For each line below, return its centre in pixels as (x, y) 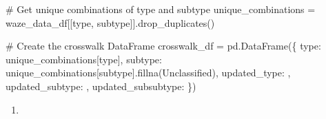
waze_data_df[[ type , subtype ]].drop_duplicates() (110, 22)
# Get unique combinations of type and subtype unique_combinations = (161, 9)
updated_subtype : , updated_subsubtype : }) (101, 86)
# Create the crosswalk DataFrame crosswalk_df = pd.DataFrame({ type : (163, 46)
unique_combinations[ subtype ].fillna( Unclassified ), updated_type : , (148, 73)
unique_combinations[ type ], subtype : (84, 59)
